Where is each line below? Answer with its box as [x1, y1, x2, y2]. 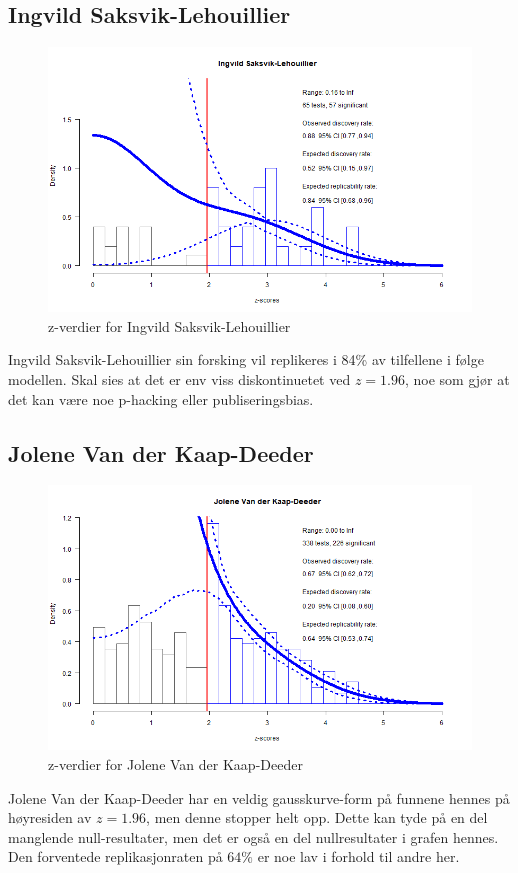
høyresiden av [8, 807, 92, 828]
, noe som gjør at [404, 368, 510, 389]
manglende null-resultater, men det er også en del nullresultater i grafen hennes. [8, 826, 499, 847]
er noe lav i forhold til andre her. [257, 846, 460, 867]
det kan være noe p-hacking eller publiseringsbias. [8, 388, 314, 409]
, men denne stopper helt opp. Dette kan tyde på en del [146, 807, 488, 828]
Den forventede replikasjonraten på [8, 846, 223, 867]
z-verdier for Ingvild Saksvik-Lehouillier [48, 315, 291, 336]
